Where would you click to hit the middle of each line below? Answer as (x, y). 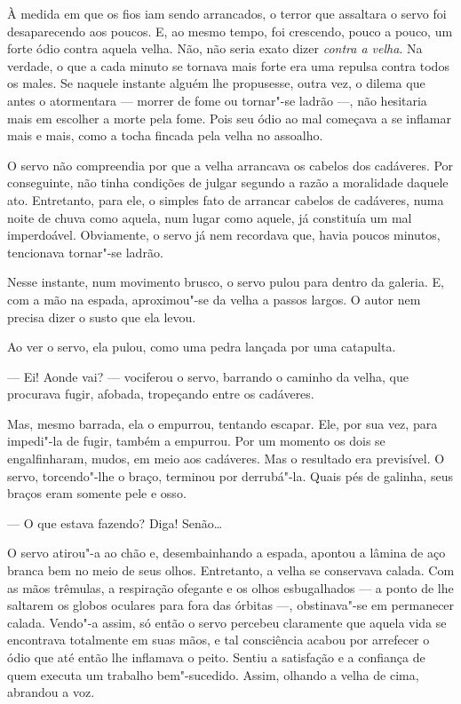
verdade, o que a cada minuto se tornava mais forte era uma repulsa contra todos (228, 65)
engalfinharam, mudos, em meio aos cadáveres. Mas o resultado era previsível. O (226, 459)
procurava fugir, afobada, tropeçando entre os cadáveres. (161, 394)
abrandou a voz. (51, 692)
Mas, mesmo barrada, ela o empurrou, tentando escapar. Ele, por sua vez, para (223, 423)
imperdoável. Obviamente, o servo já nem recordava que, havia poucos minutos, (224, 235)
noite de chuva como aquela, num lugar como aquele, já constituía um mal (210, 217)
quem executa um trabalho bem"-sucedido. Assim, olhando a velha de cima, (213, 674)
